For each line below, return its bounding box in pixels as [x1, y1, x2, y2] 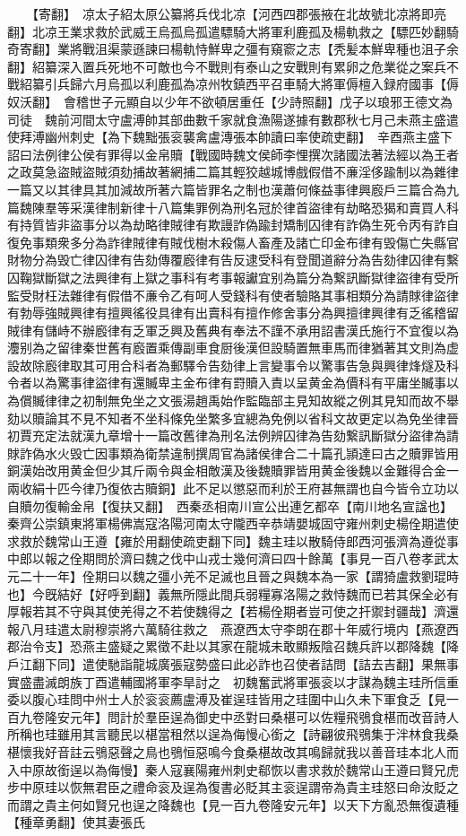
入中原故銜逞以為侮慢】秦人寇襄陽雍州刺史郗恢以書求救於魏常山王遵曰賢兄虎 [7, 760, 459, 779]
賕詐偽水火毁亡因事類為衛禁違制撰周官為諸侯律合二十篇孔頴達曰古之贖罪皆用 [7, 443, 459, 462]
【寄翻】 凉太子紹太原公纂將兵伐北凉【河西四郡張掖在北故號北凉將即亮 [31, 4, 446, 22]
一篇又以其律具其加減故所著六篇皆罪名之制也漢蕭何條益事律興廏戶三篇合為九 [7, 179, 459, 198]
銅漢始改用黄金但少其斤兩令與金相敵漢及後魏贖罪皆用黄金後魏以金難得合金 [7, 461, 446, 480]
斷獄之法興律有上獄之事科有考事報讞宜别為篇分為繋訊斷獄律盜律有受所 [44, 267, 459, 286]
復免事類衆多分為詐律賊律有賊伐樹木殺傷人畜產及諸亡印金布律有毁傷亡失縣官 [7, 232, 459, 251]
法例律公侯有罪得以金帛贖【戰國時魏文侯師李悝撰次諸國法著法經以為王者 [31, 144, 459, 163]
